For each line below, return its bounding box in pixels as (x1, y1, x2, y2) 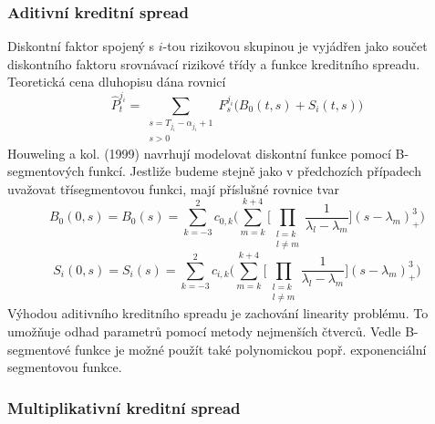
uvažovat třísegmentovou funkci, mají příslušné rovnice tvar (7, 179, 339, 198)
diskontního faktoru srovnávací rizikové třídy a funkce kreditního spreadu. (7, 54, 420, 73)
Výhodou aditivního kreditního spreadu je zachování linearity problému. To (7, 304, 429, 323)
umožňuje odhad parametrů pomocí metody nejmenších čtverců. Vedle (7, 322, 401, 341)
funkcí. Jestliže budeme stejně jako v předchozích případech (88, 161, 421, 181)
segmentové (7, 339, 71, 358)
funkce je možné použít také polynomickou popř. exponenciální (74, 339, 427, 358)
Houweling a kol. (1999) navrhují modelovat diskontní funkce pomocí (7, 143, 391, 162)
